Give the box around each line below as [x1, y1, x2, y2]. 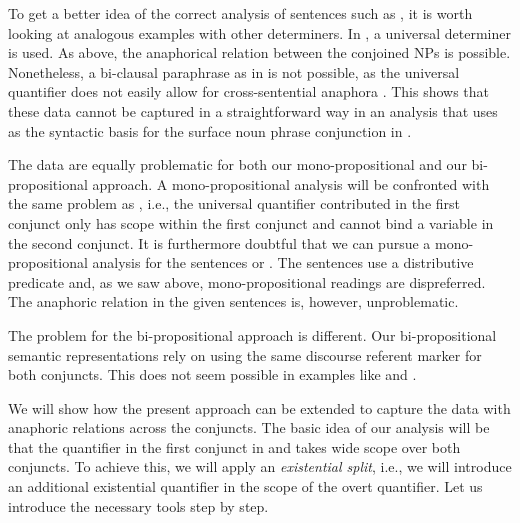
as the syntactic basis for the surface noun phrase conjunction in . [8, 120, 412, 141]
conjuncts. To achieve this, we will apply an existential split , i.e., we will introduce [8, 456, 512, 477]
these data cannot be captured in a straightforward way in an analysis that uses [8, 100, 498, 121]
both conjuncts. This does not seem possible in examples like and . [8, 364, 417, 385]
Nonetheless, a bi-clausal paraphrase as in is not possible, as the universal [8, 61, 460, 82]
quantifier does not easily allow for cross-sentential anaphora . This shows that [8, 81, 490, 102]
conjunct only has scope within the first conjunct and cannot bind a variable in [8, 212, 494, 233]
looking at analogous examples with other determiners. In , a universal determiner [8, 22, 511, 43]
